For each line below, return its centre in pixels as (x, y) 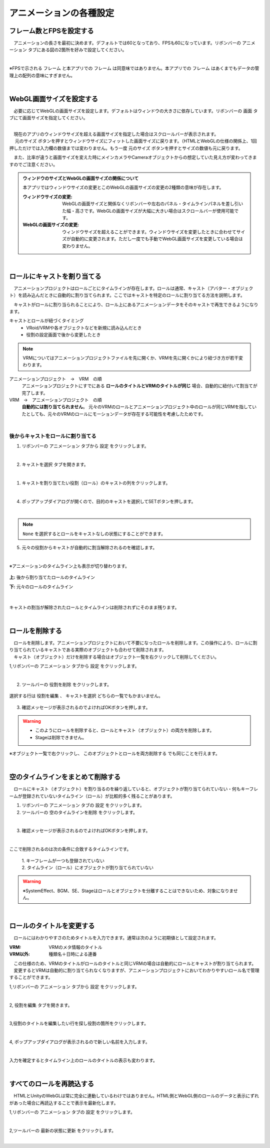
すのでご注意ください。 (33, 164)
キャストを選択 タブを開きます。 (55, 464)
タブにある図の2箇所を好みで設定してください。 (77, 50)
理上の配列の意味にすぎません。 (42, 75)
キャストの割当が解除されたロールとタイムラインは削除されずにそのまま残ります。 (94, 607)
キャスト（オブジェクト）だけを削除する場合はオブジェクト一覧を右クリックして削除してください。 (116, 657)
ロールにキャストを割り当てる (55, 276)
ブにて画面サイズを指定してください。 (48, 118)
